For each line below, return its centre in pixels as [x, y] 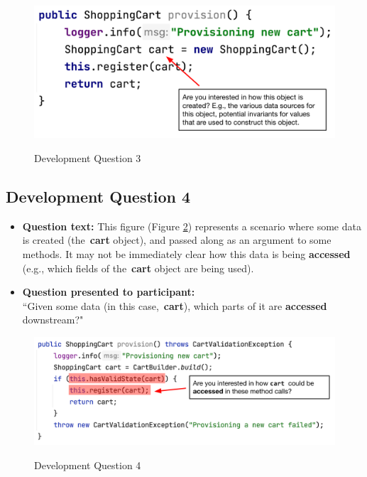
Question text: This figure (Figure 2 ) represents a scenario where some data [192, 226]
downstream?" [53, 320]
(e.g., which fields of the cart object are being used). [138, 268]
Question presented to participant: [109, 292]
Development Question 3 [88, 157]
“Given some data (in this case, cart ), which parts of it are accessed [175, 305]
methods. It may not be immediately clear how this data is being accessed [186, 253]
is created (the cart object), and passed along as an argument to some [177, 240]
